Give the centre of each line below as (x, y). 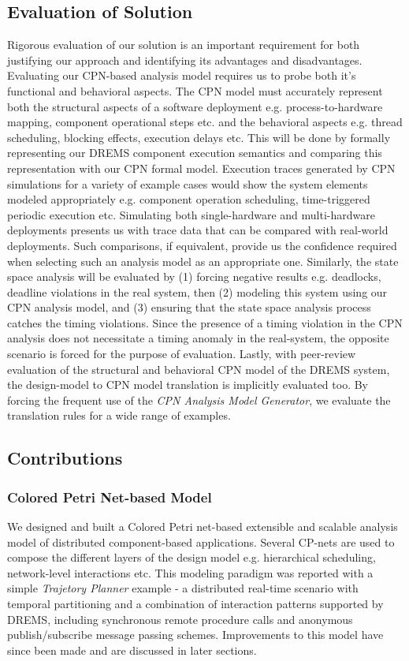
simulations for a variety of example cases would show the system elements (188, 183)
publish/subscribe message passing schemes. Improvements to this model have (195, 635)
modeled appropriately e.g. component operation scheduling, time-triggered (189, 199)
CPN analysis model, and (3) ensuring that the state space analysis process (189, 307)
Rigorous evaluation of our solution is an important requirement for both (184, 45)
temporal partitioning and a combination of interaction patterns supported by (195, 604)
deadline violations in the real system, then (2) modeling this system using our (197, 291)
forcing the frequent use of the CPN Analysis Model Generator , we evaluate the (199, 400)
